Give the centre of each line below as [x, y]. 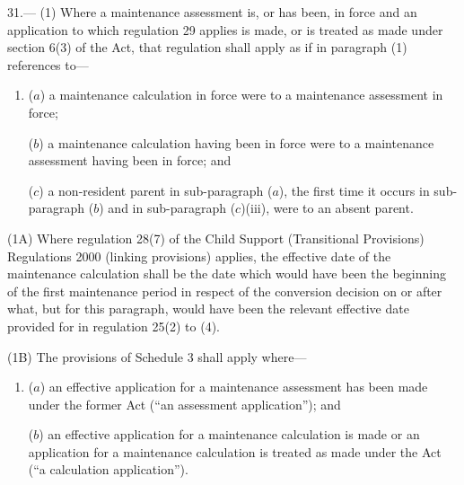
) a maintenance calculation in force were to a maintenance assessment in [241, 95]
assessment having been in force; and [130, 160]
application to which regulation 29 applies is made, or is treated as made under [225, 29]
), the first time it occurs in [354, 190]
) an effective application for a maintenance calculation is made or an [229, 434]
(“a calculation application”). [108, 469]
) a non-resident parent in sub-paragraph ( [156, 190]
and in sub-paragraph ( [172, 208]
